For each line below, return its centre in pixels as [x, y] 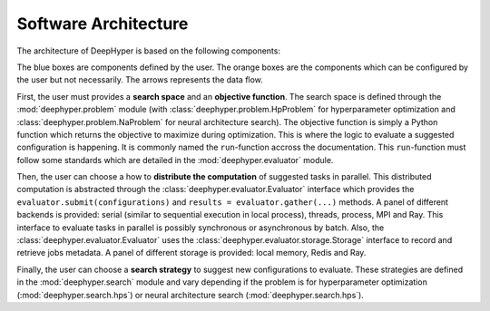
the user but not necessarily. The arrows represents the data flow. [140, 80]
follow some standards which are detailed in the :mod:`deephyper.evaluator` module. [175, 160]
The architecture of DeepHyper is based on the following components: [149, 51]
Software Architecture [103, 24]
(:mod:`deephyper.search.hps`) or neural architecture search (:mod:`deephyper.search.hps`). [191, 295]
